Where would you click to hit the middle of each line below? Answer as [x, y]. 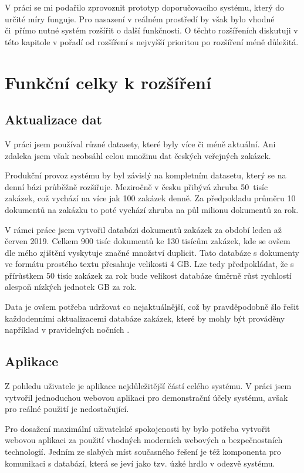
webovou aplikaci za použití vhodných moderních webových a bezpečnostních [144, 440]
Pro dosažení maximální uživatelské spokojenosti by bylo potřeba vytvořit [138, 428]
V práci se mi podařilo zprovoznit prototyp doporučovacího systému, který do [145, 7]
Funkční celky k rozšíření [108, 82]
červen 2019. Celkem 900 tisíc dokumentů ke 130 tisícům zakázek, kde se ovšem [148, 241]
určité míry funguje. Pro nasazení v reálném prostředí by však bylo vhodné [140, 18]
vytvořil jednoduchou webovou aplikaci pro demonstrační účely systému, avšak [146, 397]
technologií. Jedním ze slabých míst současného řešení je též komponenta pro [143, 452]
